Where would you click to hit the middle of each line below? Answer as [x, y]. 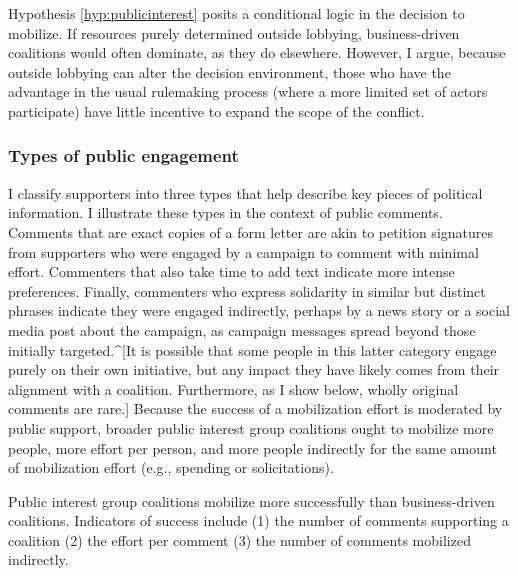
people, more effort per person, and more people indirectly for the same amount [252, 447]
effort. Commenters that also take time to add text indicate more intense [231, 271]
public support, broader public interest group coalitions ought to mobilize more [251, 427]
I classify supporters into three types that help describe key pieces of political [245, 192]
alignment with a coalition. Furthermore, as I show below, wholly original [233, 388]
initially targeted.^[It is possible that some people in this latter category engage [252, 349]
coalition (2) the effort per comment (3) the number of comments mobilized [239, 539]
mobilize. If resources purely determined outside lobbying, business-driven [234, 32]
